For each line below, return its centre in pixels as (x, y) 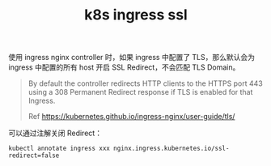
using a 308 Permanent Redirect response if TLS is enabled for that (140, 92)
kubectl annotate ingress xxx (59, 149)
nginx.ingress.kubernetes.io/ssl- (171, 149)
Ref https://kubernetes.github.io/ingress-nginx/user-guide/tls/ (131, 117)
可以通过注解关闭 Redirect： (55, 133)
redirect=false (34, 155)
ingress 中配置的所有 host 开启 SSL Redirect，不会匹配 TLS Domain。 (124, 67)
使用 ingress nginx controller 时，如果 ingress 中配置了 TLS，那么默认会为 (132, 57)
